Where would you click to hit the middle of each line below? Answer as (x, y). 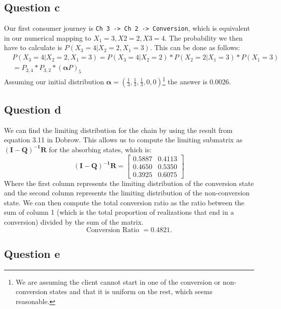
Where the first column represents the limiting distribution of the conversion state (129, 183)
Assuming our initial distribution (54, 81)
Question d (33, 109)
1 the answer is (185, 80)
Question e (32, 253)
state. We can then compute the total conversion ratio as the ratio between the (124, 202)
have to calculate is (33, 47)
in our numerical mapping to (48, 37)
